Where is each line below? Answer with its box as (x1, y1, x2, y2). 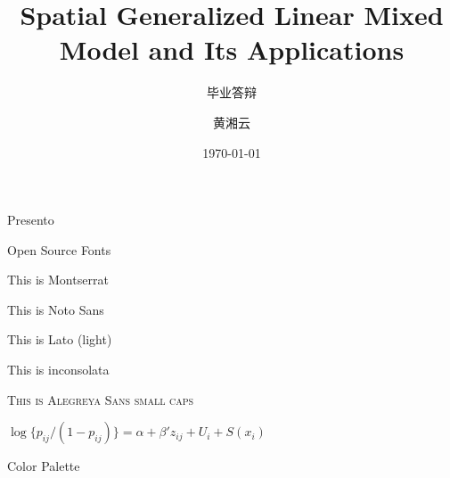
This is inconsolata (7, 360, 110, 379)
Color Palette (7, 457, 80, 475)
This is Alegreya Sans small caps (7, 390, 194, 408)
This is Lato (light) (7, 330, 112, 349)
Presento (7, 210, 54, 229)
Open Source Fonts (7, 240, 111, 259)
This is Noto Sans (7, 300, 104, 318)
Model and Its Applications (59, 31, 405, 68)
